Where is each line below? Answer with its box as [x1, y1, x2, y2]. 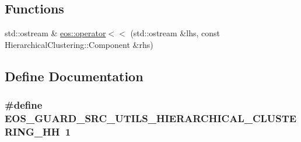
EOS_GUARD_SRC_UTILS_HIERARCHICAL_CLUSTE [5, 111, 297, 126]
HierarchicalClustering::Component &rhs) [5, 38, 153, 50]
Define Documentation [5, 67, 143, 85]
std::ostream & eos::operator [5, 27, 106, 39]
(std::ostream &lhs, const [130, 27, 220, 39]
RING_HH [5, 124, 60, 138]
